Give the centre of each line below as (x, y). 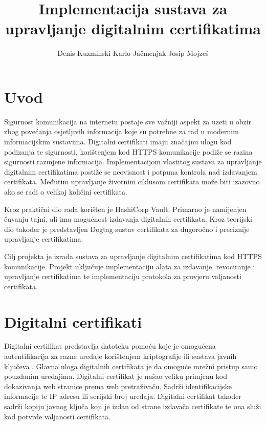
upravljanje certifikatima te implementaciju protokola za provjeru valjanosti (123, 276)
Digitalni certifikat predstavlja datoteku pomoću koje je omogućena (110, 346)
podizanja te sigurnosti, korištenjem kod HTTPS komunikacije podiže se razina (128, 151)
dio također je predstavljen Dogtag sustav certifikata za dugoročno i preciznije (127, 229)
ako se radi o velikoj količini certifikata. (66, 192)
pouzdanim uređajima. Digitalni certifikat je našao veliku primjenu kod (116, 376)
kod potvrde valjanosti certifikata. (57, 416)
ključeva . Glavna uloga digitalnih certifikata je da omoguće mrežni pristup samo (131, 366)
